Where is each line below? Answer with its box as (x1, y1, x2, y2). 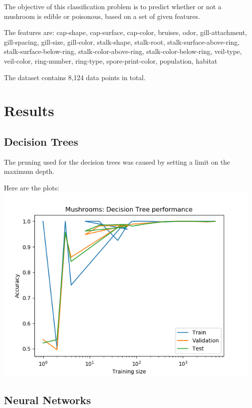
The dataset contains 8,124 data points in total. (4, 72, 146, 82)
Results (4, 101, 54, 120)
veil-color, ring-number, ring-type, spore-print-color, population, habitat (4, 55, 218, 66)
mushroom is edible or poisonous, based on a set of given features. (4, 11, 200, 21)
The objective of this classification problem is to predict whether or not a (4, 1, 221, 11)
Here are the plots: (4, 182, 60, 192)
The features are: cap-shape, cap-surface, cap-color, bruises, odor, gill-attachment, (4, 27, 247, 37)
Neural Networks (4, 392, 91, 407)
